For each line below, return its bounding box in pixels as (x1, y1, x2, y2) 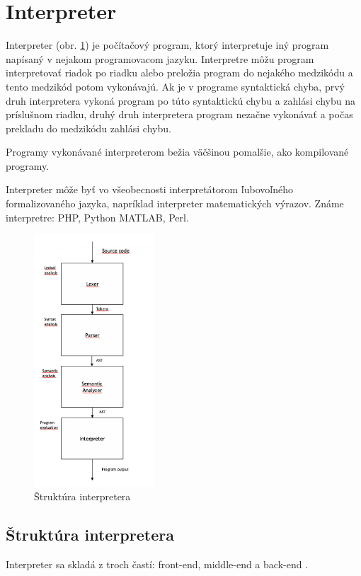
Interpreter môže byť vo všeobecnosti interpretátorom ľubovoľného (6, 182, 293, 197)
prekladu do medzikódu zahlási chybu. (6, 120, 171, 135)
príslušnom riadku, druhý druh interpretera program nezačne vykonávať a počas (6, 107, 353, 122)
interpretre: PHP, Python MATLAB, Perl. (6, 209, 189, 224)
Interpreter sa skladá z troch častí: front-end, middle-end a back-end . (6, 556, 309, 571)
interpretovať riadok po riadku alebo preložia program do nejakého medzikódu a (6, 65, 353, 80)
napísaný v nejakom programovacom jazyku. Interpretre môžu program (6, 51, 314, 66)
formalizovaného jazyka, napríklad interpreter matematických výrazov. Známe (6, 196, 344, 211)
